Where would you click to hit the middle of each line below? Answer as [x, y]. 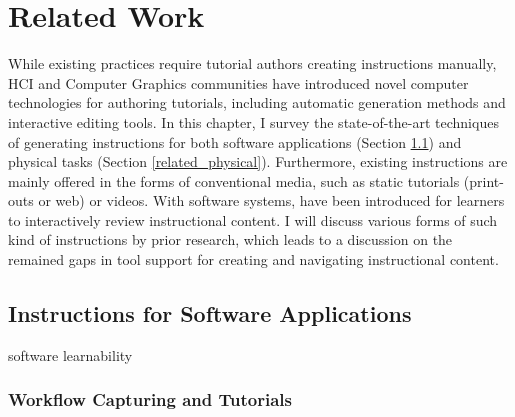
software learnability [70, 354]
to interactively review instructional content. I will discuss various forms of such [253, 219]
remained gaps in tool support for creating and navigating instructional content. [253, 259]
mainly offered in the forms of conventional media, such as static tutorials [234, 180]
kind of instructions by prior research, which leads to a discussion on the [230, 239]
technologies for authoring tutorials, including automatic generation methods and [257, 102]
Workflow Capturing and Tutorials [150, 399]
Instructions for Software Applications [210, 313]
